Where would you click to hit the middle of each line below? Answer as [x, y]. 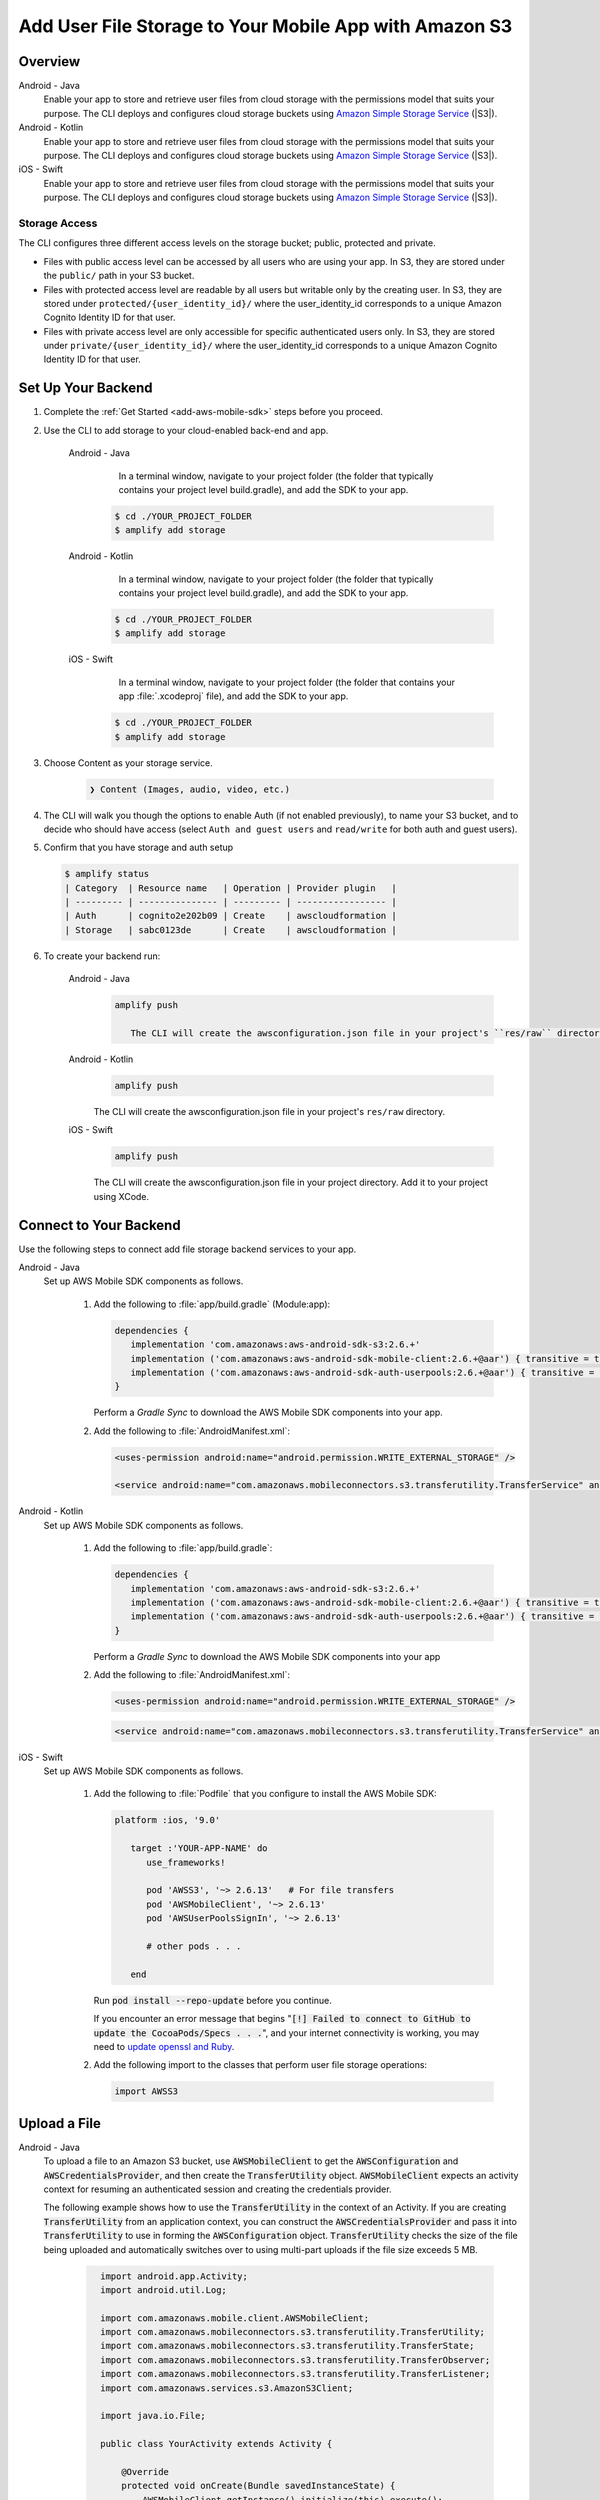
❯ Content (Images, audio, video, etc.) [189, 789]
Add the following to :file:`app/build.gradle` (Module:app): [212, 1304]
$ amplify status [107, 874]
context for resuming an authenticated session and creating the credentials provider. [217, 2189]
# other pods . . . [194, 1946]
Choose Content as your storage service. [128, 762]
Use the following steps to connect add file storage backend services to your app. [187, 1249]
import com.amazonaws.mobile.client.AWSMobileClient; [235, 2318]
